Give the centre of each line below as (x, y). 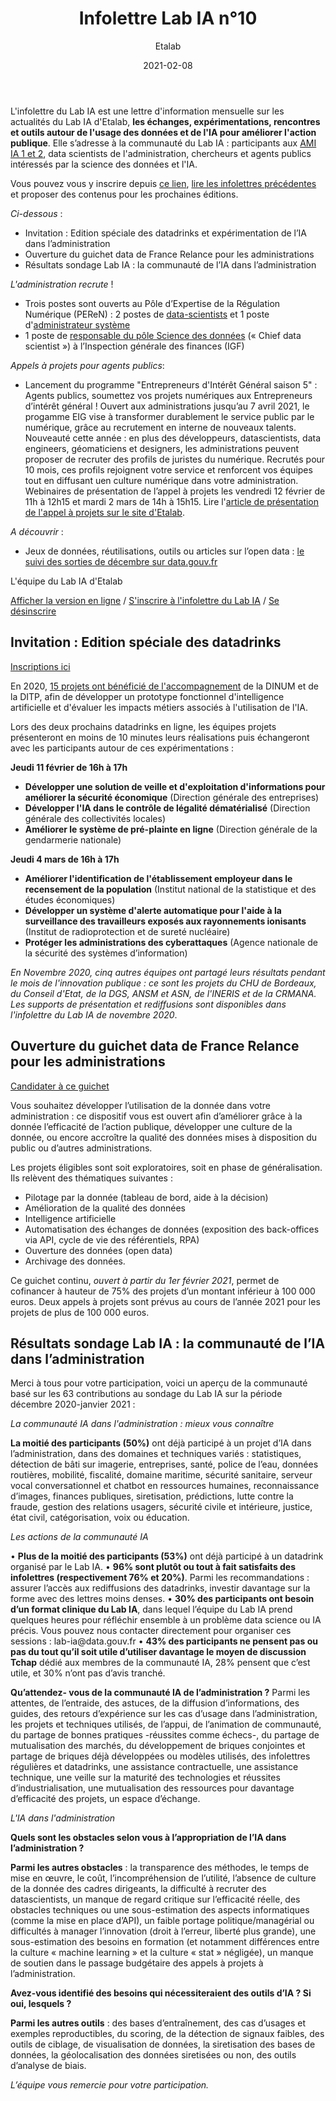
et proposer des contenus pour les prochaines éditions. (124, 194)
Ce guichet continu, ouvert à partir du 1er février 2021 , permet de (145, 1280)
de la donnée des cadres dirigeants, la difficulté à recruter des (138, 1889)
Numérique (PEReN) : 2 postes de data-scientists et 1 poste (147, 314)
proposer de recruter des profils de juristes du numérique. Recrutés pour (175, 459)
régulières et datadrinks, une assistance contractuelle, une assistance (154, 1767)
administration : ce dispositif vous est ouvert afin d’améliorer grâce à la (156, 1116)
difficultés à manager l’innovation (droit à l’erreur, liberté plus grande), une (163, 1931)
